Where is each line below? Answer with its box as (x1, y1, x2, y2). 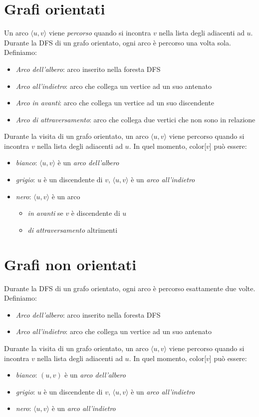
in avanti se (27, 208, 63, 218)
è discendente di (71, 208, 120, 218)
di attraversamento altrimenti (27, 224, 118, 235)
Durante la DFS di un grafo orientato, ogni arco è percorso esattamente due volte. (4, 283, 256, 293)
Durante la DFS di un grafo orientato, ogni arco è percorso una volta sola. (4, 37, 231, 47)
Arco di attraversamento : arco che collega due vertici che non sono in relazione (15, 114, 256, 124)
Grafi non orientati (4, 254, 137, 274)
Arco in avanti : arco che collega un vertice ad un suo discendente (15, 97, 215, 108)
